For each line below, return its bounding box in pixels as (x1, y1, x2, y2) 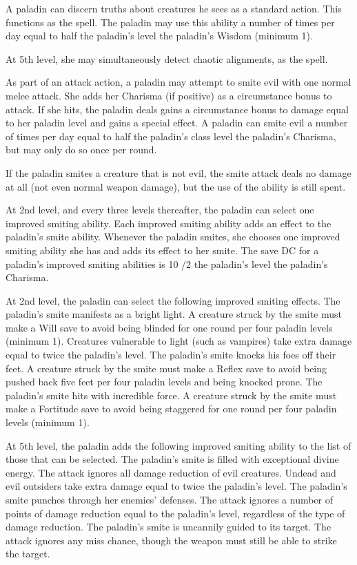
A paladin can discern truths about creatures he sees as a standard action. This (6, 1, 342, 15)
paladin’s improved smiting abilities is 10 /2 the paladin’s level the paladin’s (6, 256, 328, 271)
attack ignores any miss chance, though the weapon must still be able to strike (6, 533, 337, 547)
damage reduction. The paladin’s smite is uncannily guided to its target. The (6, 519, 331, 534)
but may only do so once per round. (6, 142, 157, 157)
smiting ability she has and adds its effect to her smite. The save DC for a (6, 242, 319, 257)
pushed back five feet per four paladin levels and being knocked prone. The (6, 374, 323, 389)
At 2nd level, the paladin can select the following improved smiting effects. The (6, 293, 340, 307)
